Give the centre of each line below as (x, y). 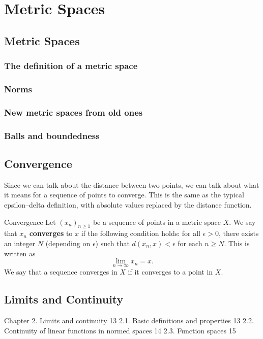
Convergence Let (30, 222)
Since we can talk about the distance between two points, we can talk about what (132, 184)
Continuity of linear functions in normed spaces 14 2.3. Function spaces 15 (120, 330)
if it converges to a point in (170, 272)
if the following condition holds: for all (141, 233)
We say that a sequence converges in (61, 272)
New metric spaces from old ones (74, 112)
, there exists (239, 233)
